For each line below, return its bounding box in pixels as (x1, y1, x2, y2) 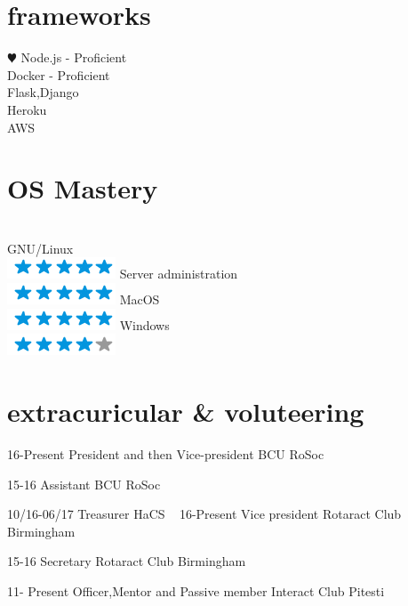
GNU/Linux (7, 238, 74, 257)
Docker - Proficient (7, 65, 110, 84)
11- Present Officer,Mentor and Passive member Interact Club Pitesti (7, 581, 385, 600)
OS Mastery (7, 170, 158, 206)
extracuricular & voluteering (7, 392, 364, 429)
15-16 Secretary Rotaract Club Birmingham (7, 552, 246, 570)
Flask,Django (7, 83, 79, 101)
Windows (119, 315, 170, 334)
